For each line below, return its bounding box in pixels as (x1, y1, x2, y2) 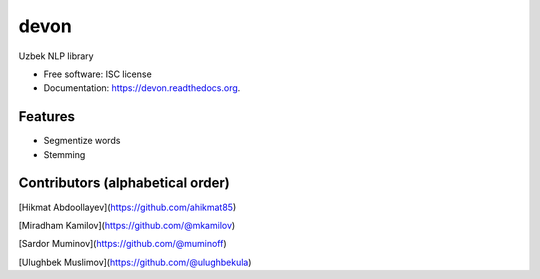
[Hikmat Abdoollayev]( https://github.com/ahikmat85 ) (18, 201, 237, 213)
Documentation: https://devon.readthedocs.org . (43, 82, 241, 94)
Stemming (43, 148, 86, 160)
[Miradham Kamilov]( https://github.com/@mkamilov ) (18, 219, 236, 231)
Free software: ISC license (43, 68, 152, 80)
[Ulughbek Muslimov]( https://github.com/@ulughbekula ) (18, 256, 252, 268)
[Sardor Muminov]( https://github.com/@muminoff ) (18, 238, 227, 250)
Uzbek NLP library (18, 50, 94, 62)
